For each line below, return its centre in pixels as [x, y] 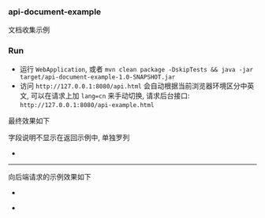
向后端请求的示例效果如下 [50, 176]
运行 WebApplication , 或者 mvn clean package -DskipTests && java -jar [136, 68]
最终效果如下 [29, 120]
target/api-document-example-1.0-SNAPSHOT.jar [97, 77]
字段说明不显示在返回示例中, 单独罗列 [69, 137]
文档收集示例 [29, 30]
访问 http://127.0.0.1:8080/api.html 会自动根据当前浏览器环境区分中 [133, 86]
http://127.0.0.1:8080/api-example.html [87, 105]
